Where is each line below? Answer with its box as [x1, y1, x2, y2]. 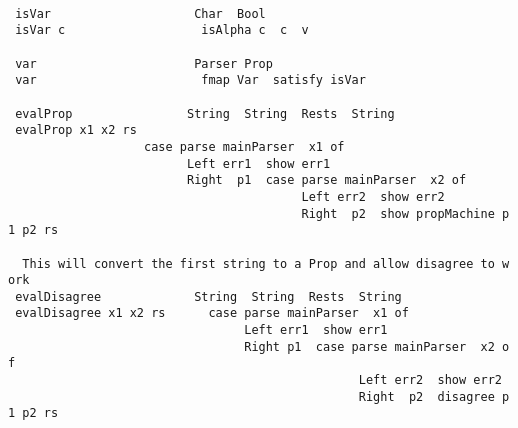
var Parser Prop [15, 56, 273, 71]
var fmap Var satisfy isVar [15, 73, 366, 88]
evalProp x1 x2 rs [15, 123, 137, 138]
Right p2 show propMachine [301, 206, 495, 221]
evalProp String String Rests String [15, 106, 395, 121]
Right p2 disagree [358, 389, 495, 404]
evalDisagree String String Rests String [15, 289, 402, 304]
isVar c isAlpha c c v [15, 23, 309, 38]
